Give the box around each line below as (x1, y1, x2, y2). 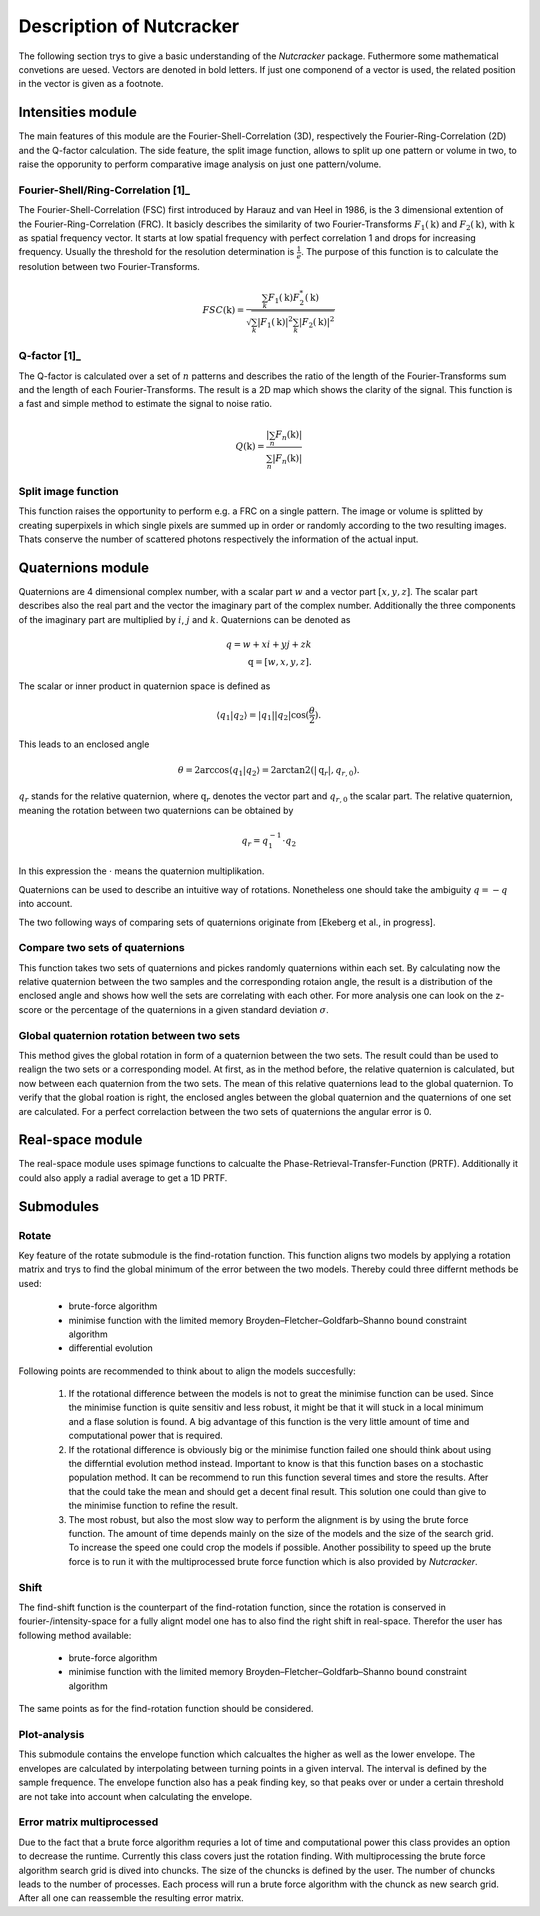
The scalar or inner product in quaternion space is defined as (18, 680, 271, 692)
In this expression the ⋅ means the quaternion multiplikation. (18, 865, 265, 877)
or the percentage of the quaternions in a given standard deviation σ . (43, 1003, 329, 1015)
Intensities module (18, 104, 137, 121)
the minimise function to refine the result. (68, 1500, 239, 1512)
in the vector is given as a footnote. (18, 78, 164, 90)
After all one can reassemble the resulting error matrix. (18, 1892, 244, 1904)
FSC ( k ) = (202, 305, 245, 316)
